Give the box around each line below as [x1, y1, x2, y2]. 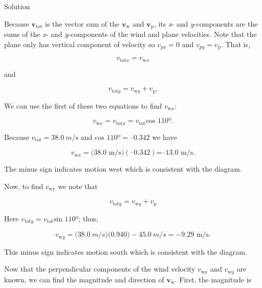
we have [152, 131, 177, 142]
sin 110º [53, 215, 79, 223]
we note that [58, 180, 98, 191]
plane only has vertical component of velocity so [4, 38, 155, 49]
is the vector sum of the [45, 18, 120, 29]
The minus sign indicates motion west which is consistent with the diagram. [4, 163, 242, 174]
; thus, [78, 213, 99, 223]
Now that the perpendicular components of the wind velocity [4, 263, 195, 274]
